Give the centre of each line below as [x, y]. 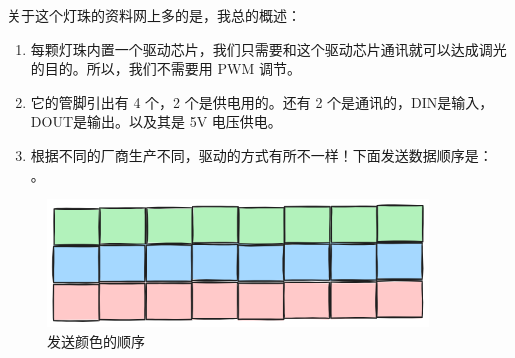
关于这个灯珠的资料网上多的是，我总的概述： [154, 15]
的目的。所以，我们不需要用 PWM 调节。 [165, 68]
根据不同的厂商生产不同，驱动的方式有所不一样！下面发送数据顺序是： [261, 154]
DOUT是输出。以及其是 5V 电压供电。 [156, 121]
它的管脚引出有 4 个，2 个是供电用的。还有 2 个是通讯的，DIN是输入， [262, 101]
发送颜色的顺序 [96, 341]
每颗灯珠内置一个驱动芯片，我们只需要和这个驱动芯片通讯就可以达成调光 [268, 48]
